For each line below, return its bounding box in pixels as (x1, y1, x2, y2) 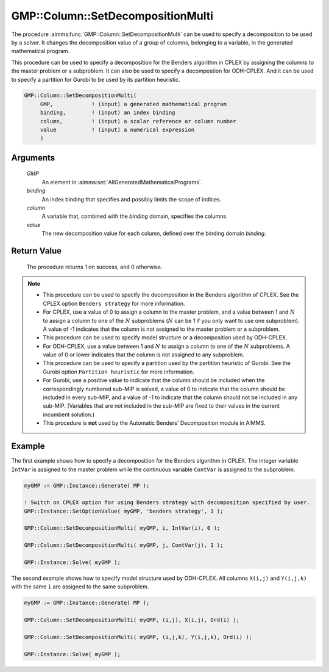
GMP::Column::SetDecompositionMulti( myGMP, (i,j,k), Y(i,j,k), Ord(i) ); (24, 634, 253, 640)
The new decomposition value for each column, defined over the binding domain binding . (41, 229, 266, 237)
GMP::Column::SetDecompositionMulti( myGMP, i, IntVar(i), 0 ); (24, 525, 221, 532)
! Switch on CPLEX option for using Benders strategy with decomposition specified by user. (24, 499, 310, 506)
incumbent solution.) (43, 411, 94, 418)
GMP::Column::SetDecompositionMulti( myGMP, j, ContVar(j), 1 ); (24, 542, 224, 549)
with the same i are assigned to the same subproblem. (11, 583, 149, 590)
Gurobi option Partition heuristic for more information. (43, 368, 194, 375)
